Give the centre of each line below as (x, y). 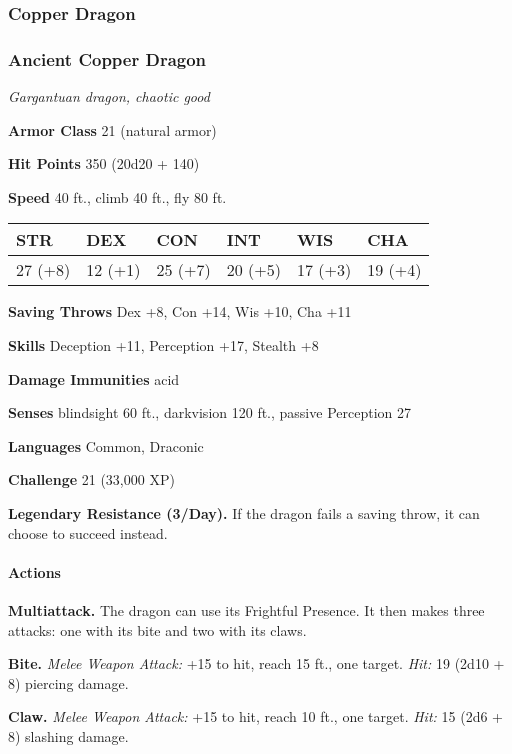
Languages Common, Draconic (106, 445)
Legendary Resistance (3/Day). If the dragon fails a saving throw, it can (244, 513)
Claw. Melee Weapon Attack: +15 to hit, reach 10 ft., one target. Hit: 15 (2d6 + (255, 716)
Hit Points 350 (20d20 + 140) (104, 163)
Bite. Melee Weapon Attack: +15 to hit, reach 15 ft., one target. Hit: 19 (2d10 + (256, 663)
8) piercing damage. (68, 682)
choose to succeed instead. (88, 532)
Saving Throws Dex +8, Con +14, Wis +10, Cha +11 (180, 311)
